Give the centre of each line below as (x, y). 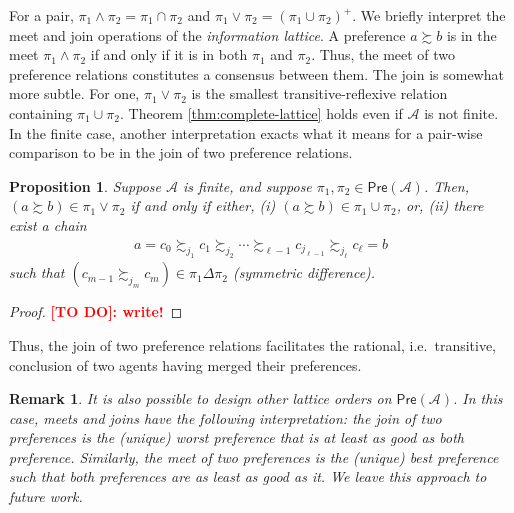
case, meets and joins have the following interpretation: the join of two (225, 417)
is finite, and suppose (247, 185)
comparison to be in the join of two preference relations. (181, 152)
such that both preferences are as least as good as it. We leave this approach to (248, 476)
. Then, (446, 185)
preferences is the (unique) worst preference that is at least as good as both (236, 437)
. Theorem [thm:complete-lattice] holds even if (261, 112)
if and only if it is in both (169, 54)
